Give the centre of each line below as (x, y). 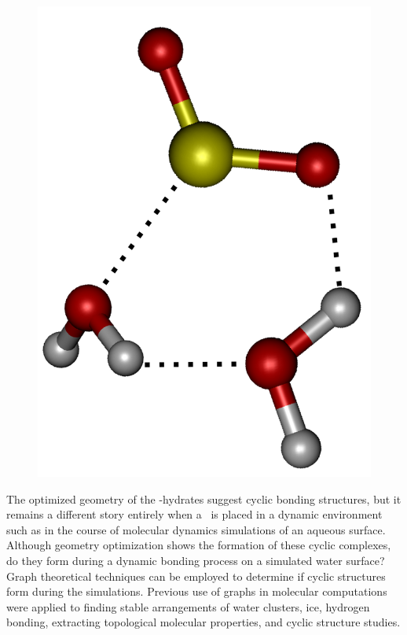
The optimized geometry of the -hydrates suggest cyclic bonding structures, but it (204, 498)
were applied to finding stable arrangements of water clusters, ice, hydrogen (188, 606)
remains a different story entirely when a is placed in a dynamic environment (194, 514)
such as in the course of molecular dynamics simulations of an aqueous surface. (196, 529)
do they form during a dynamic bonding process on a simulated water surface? (196, 560)
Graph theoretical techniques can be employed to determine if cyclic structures (196, 576)
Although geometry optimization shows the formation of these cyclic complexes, (199, 545)
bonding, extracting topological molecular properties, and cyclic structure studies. (203, 622)
